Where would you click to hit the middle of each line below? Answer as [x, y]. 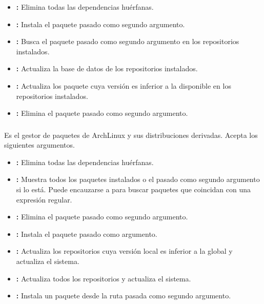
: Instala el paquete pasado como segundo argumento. [100, 24]
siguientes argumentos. [39, 145]
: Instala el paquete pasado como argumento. [87, 234]
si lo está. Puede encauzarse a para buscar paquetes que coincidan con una [134, 189]
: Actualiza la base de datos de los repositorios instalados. [107, 68]
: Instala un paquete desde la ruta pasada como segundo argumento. [124, 296]
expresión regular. [44, 199]
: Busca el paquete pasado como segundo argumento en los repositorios [128, 41]
